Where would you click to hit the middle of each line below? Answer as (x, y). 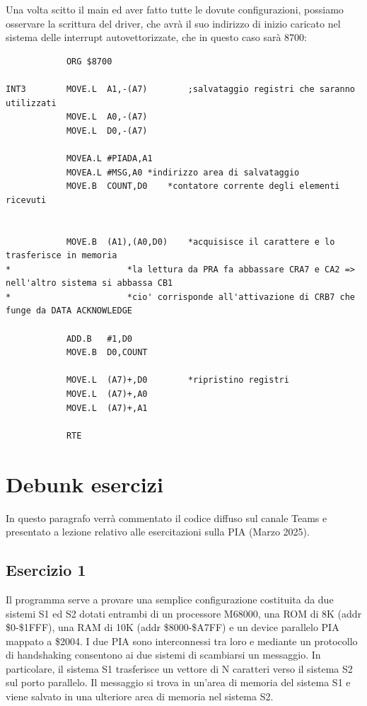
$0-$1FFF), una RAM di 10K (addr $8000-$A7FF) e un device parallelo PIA (173, 627)
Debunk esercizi (85, 484)
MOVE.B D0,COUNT (107, 353)
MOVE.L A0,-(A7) (107, 117)
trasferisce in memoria (62, 256)
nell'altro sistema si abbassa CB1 (89, 283)
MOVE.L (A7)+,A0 (107, 394)
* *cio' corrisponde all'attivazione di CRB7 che (180, 297)
